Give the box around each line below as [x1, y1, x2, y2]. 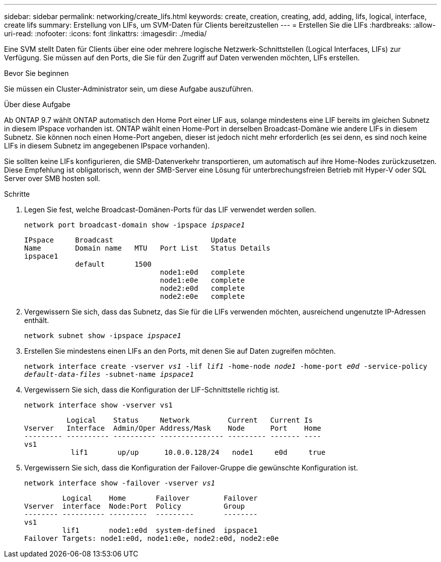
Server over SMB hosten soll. [4, 174, 100, 183]
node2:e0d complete [160, 284, 245, 292]
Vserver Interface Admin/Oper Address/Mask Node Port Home [24, 424, 322, 432]
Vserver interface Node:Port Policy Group [24, 502, 245, 510]
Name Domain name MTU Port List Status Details [24, 244, 270, 252]
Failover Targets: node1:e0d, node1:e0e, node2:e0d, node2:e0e [24, 534, 279, 542]
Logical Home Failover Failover [62, 494, 258, 502]
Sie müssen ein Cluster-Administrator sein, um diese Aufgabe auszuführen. [4, 85, 254, 93]
